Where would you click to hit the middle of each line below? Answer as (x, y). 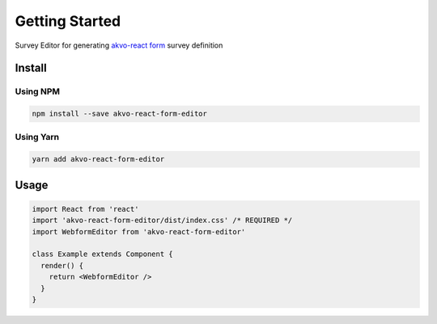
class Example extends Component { (102, 254)
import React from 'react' (85, 209)
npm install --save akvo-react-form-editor (120, 114)
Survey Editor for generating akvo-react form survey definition (119, 45)
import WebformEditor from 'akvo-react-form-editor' (139, 231)
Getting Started (68, 21)
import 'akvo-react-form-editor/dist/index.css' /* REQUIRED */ (162, 221)
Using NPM (38, 91)
